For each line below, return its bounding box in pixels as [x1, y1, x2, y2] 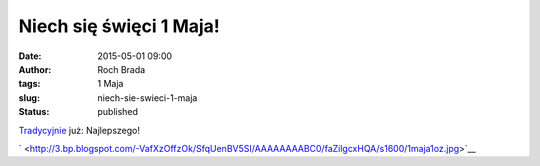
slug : [18, 91, 40, 104]
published [97, 106, 139, 118]
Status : [18, 106, 50, 118]
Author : [18, 63, 52, 75]
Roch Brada [97, 63, 146, 75]
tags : [18, 78, 41, 90]
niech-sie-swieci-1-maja [97, 91, 198, 104]
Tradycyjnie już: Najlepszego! [18, 124, 140, 136]
